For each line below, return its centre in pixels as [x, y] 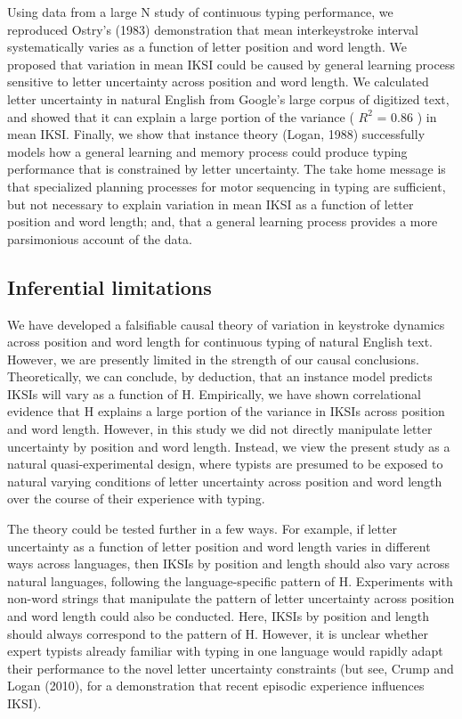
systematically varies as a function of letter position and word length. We [207, 47]
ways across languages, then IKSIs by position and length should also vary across [229, 564]
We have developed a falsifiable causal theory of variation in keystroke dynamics [226, 324]
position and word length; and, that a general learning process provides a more [223, 221]
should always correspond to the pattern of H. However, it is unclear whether [218, 633]
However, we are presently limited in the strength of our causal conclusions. [213, 359]
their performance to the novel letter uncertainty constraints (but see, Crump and [231, 668]
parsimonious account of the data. [100, 238]
